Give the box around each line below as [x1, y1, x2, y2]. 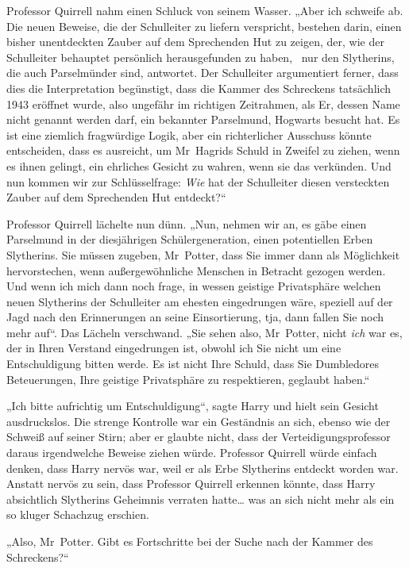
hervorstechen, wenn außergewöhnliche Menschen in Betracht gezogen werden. [6, 262, 386, 278]
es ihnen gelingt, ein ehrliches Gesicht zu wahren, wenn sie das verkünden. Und [6, 157, 392, 174]
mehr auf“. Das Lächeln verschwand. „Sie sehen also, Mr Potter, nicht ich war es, [6, 324, 403, 340]
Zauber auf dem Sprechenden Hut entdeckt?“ [6, 189, 226, 205]
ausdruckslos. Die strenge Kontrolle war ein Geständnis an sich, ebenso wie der [6, 413, 391, 429]
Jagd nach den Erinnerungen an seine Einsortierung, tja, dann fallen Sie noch [6, 309, 384, 325]
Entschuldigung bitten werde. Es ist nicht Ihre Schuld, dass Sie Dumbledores [6, 355, 380, 372]
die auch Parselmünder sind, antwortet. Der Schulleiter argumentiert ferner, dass [6, 64, 399, 81]
